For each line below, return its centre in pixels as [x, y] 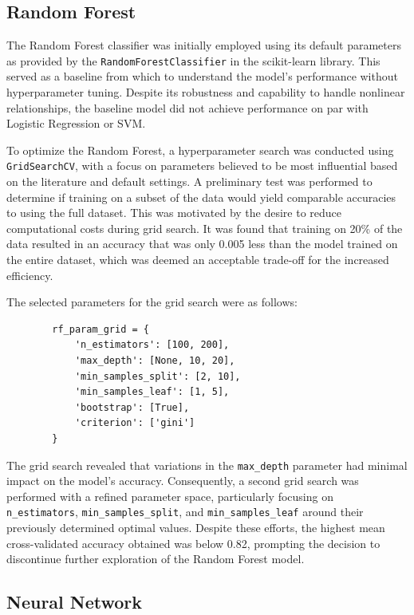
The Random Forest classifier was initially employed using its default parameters [204, 45]
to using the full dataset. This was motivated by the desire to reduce [174, 213]
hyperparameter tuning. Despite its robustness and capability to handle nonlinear [206, 92]
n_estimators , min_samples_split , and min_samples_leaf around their [185, 512]
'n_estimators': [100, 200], [152, 345]
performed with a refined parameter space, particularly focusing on [170, 496]
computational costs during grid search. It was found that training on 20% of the [205, 228]
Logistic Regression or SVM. [76, 123]
